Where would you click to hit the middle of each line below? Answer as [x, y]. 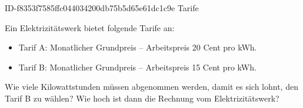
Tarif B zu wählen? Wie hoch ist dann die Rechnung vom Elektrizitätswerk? [142, 98]
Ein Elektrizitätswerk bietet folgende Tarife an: [90, 27]
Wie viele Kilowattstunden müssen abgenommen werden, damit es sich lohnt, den [151, 87]
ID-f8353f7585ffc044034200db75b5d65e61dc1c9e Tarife [102, 8]
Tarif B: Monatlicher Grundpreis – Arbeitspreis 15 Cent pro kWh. [137, 67]
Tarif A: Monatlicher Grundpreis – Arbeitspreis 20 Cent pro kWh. [138, 47]
